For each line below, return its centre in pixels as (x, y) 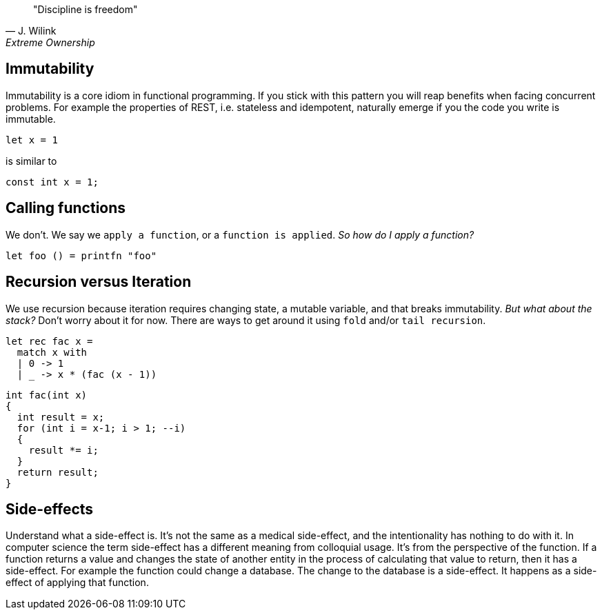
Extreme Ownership (50, 42)
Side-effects (50, 509)
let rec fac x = (49, 341)
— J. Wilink (31, 31)
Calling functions (66, 208)
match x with (52, 352)
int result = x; (61, 417)
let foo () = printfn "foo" (81, 255)
